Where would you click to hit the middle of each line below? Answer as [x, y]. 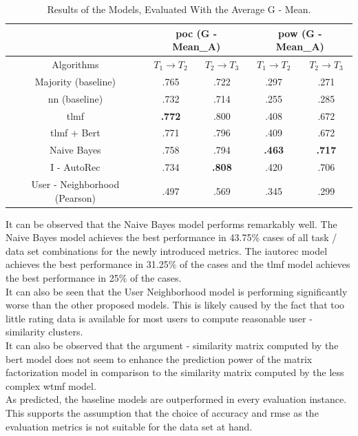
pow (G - [300, 33]
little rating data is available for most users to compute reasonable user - [159, 318]
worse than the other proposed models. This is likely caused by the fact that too [175, 305]
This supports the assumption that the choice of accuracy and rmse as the [162, 412]
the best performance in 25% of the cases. [94, 278]
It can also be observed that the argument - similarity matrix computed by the [172, 345]
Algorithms [75, 64]
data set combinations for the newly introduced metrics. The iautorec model [167, 250]
